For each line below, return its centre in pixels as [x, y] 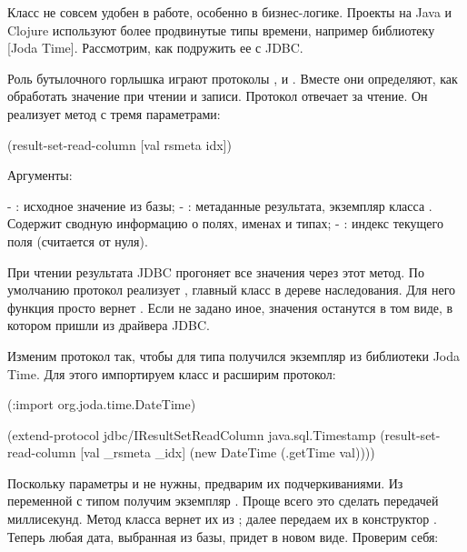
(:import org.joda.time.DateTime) [102, 404]
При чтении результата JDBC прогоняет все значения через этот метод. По [216, 271]
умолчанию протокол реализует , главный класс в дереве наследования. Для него [232, 290]
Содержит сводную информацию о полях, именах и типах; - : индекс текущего [225, 223]
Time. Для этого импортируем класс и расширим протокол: [172, 373]
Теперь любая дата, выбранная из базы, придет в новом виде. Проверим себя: [223, 536]
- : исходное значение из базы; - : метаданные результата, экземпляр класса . [220, 205]
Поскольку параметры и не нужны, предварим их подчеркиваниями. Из [205, 482]
